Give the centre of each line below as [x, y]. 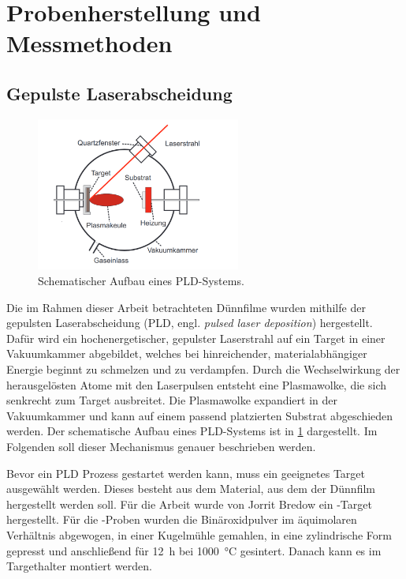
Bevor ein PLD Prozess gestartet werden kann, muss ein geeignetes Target [186, 473]
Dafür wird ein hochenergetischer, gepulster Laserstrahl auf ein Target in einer [196, 338]
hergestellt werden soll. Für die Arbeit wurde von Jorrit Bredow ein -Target [189, 504]
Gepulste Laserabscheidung [119, 93]
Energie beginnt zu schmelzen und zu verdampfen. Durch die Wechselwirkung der [203, 368]
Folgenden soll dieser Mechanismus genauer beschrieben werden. [161, 446]
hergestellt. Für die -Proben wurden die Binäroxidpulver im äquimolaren [182, 519]
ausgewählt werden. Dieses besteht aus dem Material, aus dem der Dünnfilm [191, 489]
